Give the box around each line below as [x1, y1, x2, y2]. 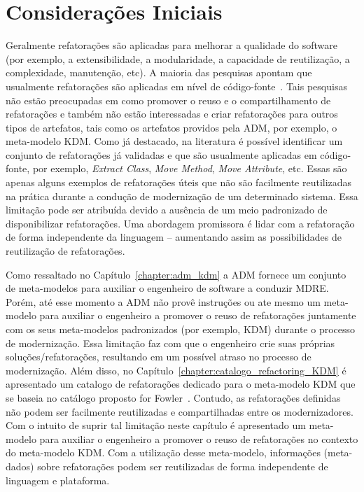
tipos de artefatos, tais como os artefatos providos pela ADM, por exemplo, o [6, 120, 337, 134]
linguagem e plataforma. [6, 472, 110, 487]
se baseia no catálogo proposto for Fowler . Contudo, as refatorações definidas [6, 390, 341, 405]
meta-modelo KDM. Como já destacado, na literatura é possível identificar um [6, 134, 343, 148]
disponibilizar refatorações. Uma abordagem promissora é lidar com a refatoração [6, 216, 355, 230]
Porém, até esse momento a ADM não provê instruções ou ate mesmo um [6, 294, 321, 309]
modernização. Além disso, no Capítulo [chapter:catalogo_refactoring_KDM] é [6, 363, 346, 377]
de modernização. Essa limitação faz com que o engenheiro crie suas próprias [6, 335, 335, 350]
